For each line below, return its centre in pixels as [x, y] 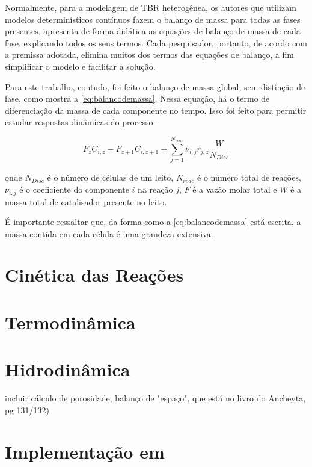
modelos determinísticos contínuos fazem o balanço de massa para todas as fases [153, 19]
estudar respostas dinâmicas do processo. [80, 122]
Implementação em [85, 451]
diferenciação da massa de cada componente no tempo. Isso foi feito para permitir [156, 110]
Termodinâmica [70, 322]
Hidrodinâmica [68, 369]
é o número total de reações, [249, 177]
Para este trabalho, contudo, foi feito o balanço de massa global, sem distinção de [155, 86]
